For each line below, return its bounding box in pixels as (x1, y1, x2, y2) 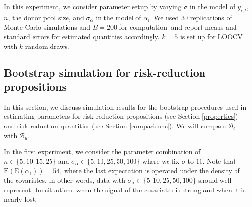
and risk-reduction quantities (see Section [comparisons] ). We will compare (4, 120, 226, 130)
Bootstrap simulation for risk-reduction (4, 64, 206, 80)
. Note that (202, 156, 236, 166)
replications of (190, 12, 232, 22)
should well (198, 175, 232, 185)
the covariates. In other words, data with (4, 175, 125, 185)
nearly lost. (4, 194, 37, 204)
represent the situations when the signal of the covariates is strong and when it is (4, 184, 246, 194)
